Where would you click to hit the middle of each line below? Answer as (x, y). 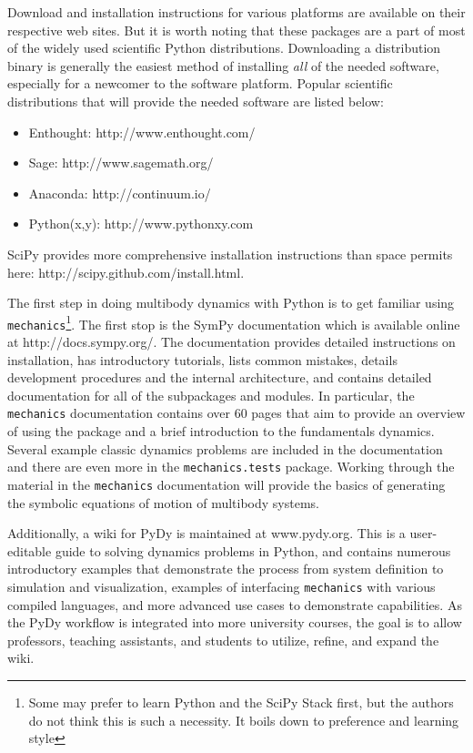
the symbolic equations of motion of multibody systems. (163, 502)
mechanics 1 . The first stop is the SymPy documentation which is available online (234, 322)
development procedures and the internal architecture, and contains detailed (220, 377)
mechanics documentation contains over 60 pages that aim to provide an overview (236, 413)
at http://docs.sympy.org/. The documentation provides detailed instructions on (231, 342)
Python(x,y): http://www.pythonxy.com (141, 224)
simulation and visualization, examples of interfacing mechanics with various (221, 586)
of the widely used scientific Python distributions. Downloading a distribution (224, 48)
